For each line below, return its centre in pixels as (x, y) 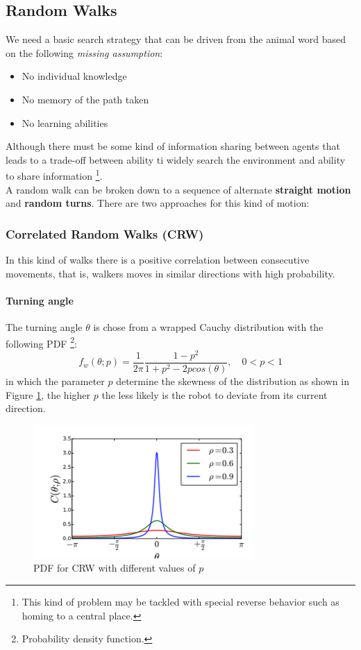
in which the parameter (55, 380)
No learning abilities (65, 122)
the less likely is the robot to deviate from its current (215, 394)
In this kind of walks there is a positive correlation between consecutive (158, 260)
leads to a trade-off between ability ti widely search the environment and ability (176, 159)
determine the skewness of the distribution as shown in (233, 380)
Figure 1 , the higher (48, 394)
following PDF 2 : (41, 342)
